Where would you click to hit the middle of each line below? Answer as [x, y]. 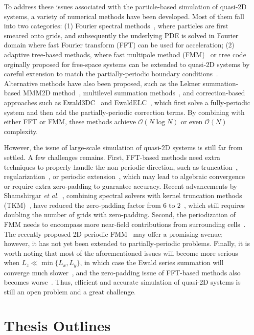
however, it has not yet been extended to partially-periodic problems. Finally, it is [127, 243]
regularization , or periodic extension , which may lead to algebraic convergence [125, 176]
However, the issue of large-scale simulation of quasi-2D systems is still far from [123, 147]
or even [192, 122]
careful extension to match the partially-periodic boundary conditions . [111, 74]
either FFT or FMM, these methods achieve [70, 122]
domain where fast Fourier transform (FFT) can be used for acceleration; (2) [119, 45]
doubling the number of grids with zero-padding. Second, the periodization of [120, 214]
